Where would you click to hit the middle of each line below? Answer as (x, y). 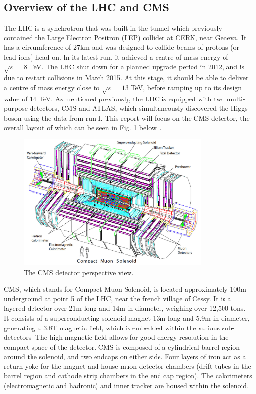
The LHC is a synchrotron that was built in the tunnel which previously (113, 28)
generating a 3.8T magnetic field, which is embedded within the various (112, 327)
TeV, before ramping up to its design (186, 87)
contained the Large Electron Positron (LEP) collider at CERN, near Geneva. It (125, 37)
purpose (16, 108)
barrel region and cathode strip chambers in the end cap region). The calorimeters (128, 376)
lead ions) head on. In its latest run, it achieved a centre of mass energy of (116, 56)
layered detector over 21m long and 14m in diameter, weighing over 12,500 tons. (125, 308)
